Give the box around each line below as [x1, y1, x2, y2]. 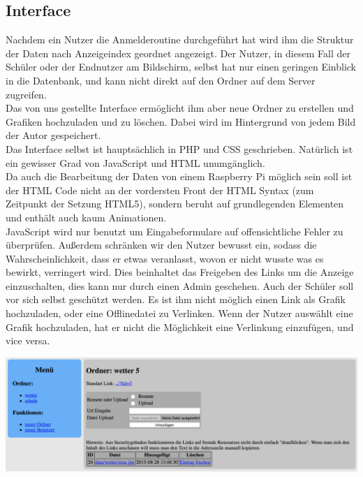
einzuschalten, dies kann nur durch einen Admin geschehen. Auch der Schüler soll [6, 278, 354, 293]
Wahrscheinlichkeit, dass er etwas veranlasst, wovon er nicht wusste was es [6, 251, 324, 265]
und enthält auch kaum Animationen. [6, 210, 167, 224]
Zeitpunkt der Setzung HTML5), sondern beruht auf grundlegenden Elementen [6, 196, 344, 211]
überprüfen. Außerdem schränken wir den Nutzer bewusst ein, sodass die [6, 237, 317, 252]
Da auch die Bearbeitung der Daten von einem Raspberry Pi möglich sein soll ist [6, 169, 353, 184]
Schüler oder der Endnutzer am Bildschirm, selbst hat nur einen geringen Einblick [6, 59, 357, 74]
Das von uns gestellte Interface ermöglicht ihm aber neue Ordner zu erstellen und [6, 101, 354, 115]
